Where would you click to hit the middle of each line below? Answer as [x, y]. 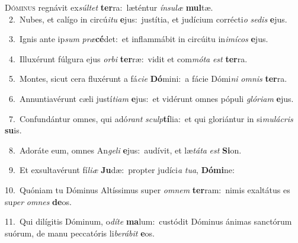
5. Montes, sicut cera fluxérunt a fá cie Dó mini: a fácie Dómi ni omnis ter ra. [148, 79]
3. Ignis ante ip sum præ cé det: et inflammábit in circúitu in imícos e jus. [138, 39]
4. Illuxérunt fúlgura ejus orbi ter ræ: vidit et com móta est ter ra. [128, 58]
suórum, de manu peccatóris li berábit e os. [80, 233]
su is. [13, 130]
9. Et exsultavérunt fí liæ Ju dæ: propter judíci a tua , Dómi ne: [121, 170]
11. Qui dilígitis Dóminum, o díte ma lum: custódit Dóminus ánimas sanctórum [148, 221]
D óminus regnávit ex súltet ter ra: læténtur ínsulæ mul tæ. [109, 7]
